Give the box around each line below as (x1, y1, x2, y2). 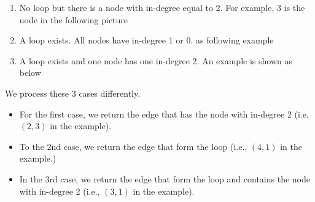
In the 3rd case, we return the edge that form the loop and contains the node (19, 172, 310, 185)
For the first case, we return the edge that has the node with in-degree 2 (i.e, (19, 107, 309, 120)
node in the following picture (19, 13, 128, 26)
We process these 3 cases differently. (5, 86, 141, 99)
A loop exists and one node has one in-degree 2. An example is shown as (19, 54, 292, 67)
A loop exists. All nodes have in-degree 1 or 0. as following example (19, 34, 274, 47)
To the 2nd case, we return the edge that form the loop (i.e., (19, 140, 247, 152)
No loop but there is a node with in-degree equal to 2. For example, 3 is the (19, 1, 305, 13)
